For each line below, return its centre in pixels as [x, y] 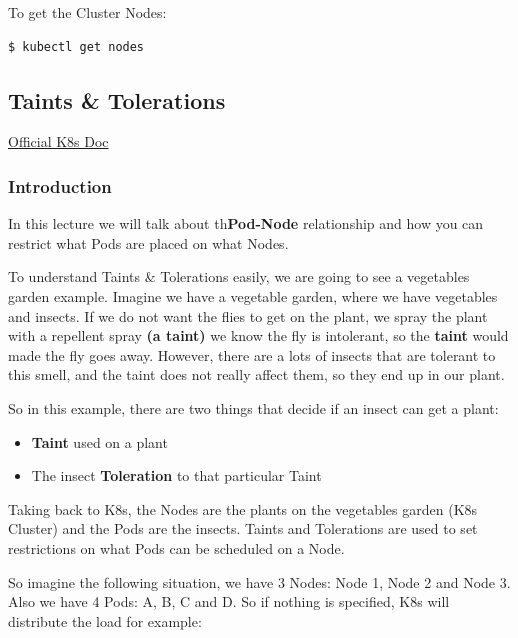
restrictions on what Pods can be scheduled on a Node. [176, 547]
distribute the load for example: [105, 620]
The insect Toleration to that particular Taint [176, 475]
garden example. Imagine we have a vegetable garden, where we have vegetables [253, 295]
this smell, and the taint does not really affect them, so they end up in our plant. [256, 374]
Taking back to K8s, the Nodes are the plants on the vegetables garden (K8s [243, 508]
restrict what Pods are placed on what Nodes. [148, 242]
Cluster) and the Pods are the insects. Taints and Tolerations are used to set [243, 528]
